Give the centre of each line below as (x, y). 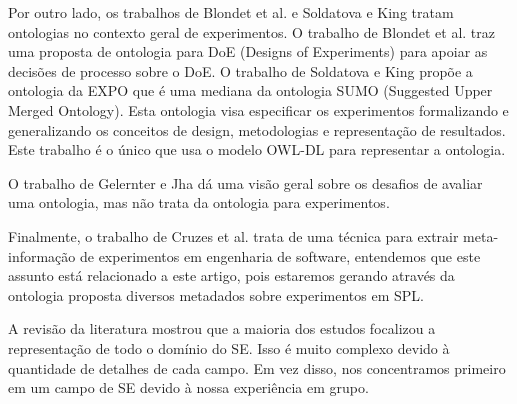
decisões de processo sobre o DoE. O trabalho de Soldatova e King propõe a (240, 70)
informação (42, 255)
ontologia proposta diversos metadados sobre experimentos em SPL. (216, 294)
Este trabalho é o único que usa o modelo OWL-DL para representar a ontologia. (257, 149)
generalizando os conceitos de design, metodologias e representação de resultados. (257, 129)
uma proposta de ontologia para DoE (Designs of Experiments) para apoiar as (248, 51)
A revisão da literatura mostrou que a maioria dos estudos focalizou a (222, 328)
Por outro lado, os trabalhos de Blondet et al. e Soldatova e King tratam (231, 12)
